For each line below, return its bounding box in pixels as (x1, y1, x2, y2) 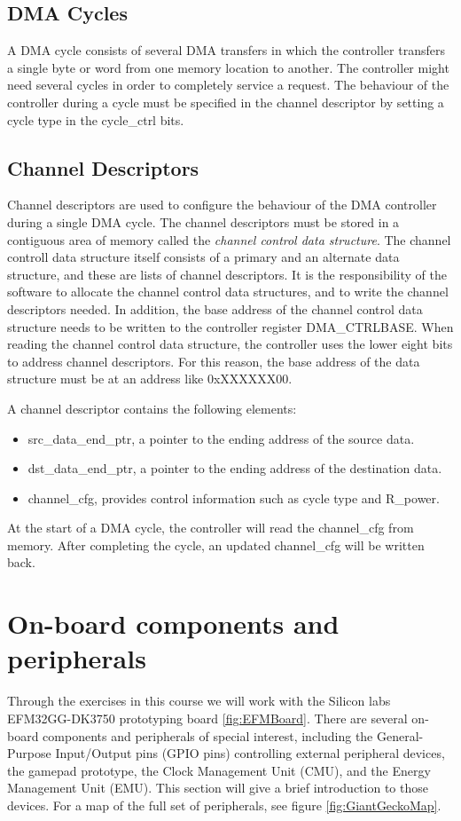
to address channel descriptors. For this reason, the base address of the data (7, 351, 420, 370)
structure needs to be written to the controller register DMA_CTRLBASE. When (7, 317, 454, 336)
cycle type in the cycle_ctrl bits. (7, 110, 184, 129)
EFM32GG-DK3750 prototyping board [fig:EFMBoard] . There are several (7, 708, 408, 727)
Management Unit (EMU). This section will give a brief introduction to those (7, 778, 428, 797)
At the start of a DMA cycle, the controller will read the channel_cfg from (7, 518, 414, 537)
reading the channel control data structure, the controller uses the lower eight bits (7, 335, 453, 353)
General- (377, 726, 424, 745)
